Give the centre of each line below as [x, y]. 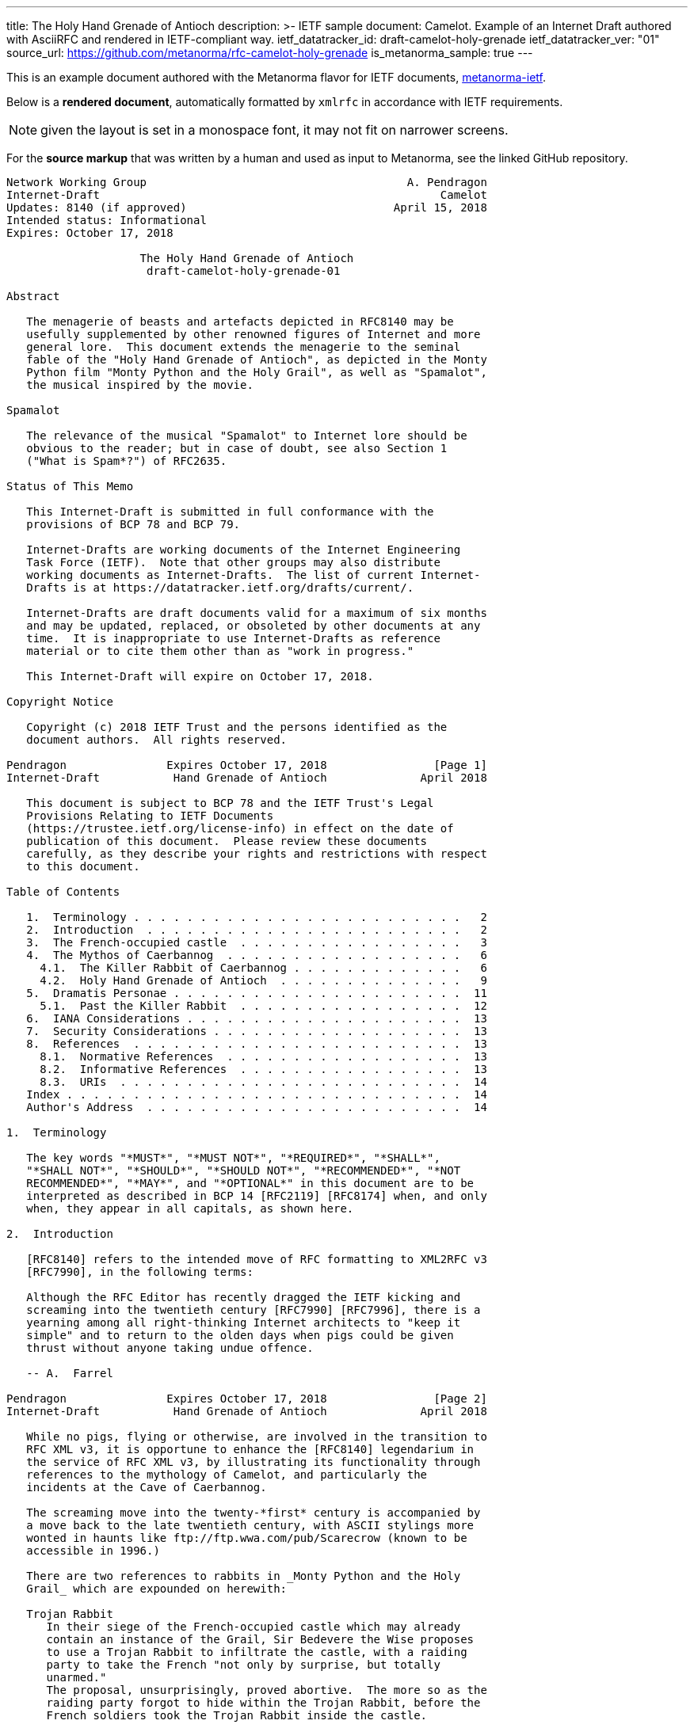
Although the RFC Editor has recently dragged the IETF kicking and [244, 1297]
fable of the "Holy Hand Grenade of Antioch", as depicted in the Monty [257, 360]
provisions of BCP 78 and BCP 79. [133, 524]
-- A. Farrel [70, 1373]
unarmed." [76, 1677]
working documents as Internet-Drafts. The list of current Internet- [254, 575]
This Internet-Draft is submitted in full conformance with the [230, 512]
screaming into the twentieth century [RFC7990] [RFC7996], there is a [254, 1310]
